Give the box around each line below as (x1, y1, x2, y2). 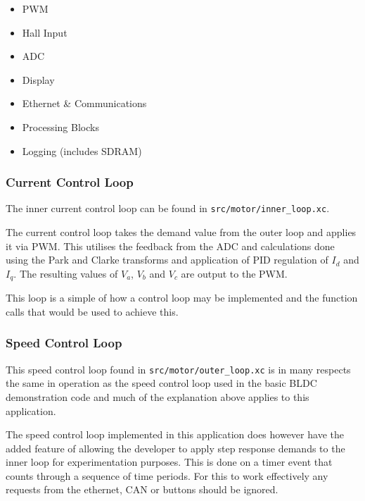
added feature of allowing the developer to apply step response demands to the (6, 440, 345, 455)
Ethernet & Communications (22, 96, 147, 111)
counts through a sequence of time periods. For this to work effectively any (6, 468, 328, 483)
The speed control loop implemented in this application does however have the (6, 427, 344, 442)
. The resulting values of (13, 266, 118, 280)
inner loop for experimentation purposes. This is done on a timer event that (6, 454, 333, 469)
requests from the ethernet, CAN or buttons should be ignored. (6, 482, 278, 497)
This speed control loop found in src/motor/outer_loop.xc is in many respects (6, 361, 351, 376)
